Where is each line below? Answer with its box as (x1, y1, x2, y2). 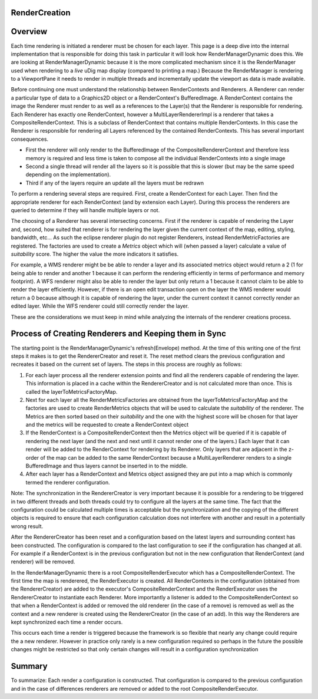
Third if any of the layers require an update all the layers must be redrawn (25, 179, 204, 186)
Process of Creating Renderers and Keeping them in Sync (11, 329, 227, 339)
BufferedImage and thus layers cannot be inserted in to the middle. (25, 463, 188, 470)
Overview (11, 27, 48, 37)
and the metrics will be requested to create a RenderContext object (25, 421, 188, 428)
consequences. (11, 136, 49, 143)
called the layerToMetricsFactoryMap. (25, 388, 118, 395)
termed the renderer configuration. (25, 479, 110, 486)
